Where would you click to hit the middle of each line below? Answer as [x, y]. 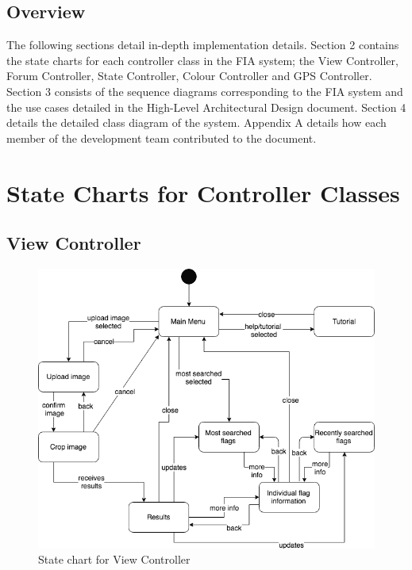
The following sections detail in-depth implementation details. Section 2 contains [203, 45]
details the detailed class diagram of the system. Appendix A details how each [196, 122]
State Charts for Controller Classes [203, 192]
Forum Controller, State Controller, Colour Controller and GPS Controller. [189, 76]
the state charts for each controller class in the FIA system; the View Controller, [202, 60]
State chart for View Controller [114, 559]
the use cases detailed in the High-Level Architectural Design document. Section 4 [206, 107]
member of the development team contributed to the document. [162, 138]
